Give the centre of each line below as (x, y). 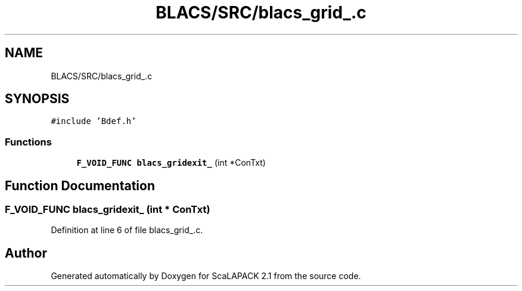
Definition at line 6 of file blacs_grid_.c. (127, 230)
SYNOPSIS (37, 99)
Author (26, 253)
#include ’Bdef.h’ (94, 121)
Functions (28, 142)
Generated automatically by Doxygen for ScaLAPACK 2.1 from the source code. (206, 276)
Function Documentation (80, 185)
